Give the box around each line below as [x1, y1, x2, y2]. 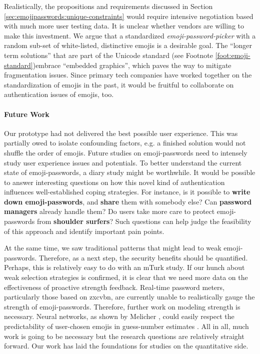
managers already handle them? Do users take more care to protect [4, 206, 215, 216]
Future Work [4, 108, 49, 119]
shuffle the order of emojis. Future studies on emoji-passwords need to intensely [4, 147, 247, 157]
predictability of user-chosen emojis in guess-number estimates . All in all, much [4, 321, 249, 331]
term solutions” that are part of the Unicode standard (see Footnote [4, 49, 213, 60]
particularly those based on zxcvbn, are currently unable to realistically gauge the [4, 291, 255, 302]
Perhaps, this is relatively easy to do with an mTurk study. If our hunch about [4, 262, 245, 272]
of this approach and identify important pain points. [4, 225, 164, 236]
